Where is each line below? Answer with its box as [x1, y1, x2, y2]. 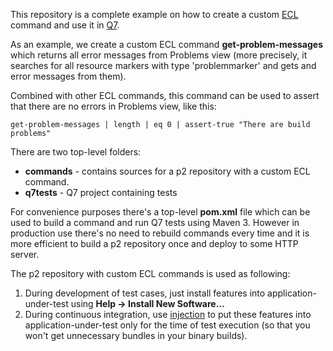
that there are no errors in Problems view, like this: [10, 100, 217, 112]
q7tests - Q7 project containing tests [24, 187, 178, 198]
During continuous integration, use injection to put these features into [24, 309, 312, 320]
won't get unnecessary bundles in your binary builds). [24, 330, 248, 341]
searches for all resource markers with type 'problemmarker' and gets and [10, 60, 317, 71]
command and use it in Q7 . [10, 19, 120, 31]
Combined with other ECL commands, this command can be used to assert [10, 90, 320, 101]
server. [10, 249, 40, 260]
